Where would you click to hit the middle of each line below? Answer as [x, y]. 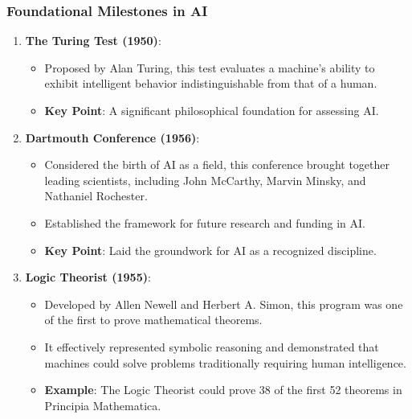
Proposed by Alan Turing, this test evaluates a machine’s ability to [210, 67]
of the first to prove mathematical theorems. [153, 320]
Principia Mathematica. [103, 405]
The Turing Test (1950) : [93, 41]
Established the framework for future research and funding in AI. [205, 222]
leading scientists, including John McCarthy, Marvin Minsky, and [205, 180]
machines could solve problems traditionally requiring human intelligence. [225, 362]
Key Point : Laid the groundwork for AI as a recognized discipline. [210, 250]
